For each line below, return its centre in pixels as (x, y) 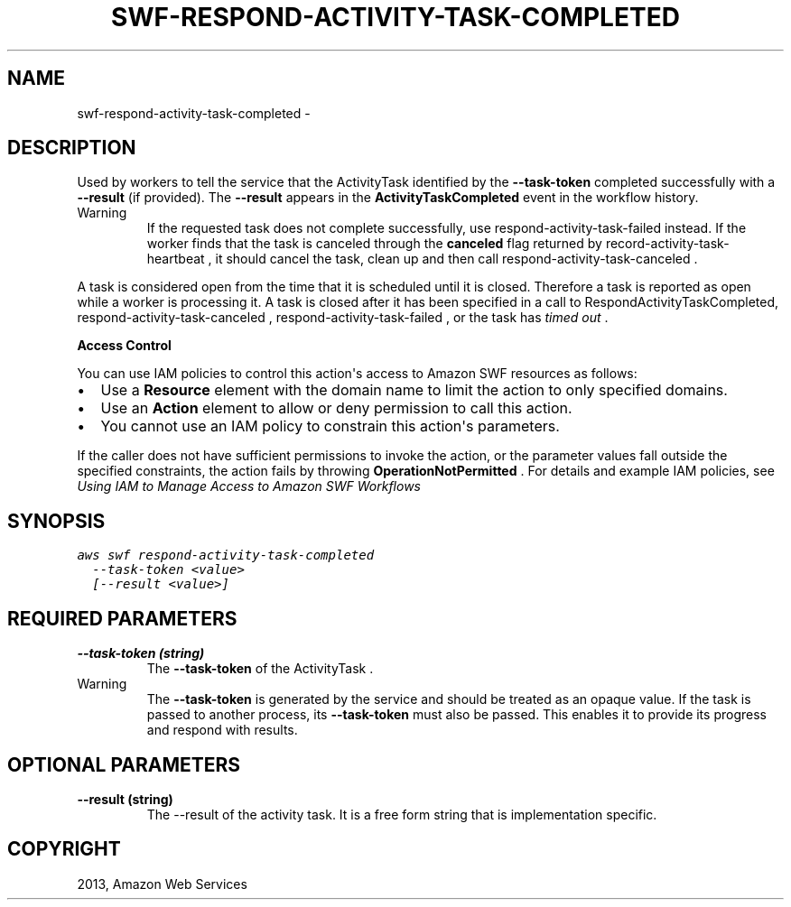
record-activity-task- (667, 244)
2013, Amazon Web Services (162, 884)
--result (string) (125, 799)
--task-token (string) (141, 653)
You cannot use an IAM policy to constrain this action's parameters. (330, 426)
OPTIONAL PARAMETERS (124, 764)
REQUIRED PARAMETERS (122, 618)
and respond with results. (222, 730)
